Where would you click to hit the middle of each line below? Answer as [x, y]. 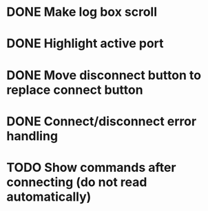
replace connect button [75, 90]
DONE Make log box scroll [82, 12]
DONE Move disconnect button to [104, 75]
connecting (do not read [77, 182]
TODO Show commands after [91, 167]
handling [32, 136]
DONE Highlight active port [85, 44]
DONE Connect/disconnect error [102, 121]
